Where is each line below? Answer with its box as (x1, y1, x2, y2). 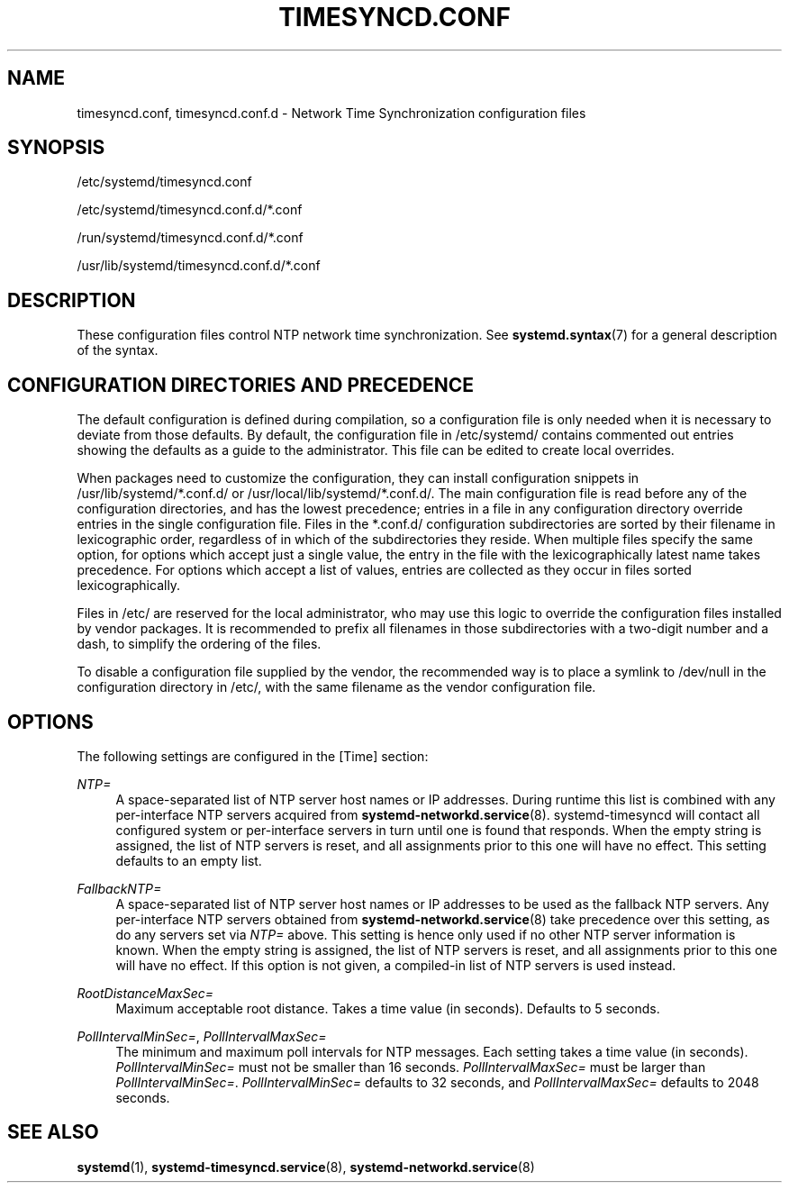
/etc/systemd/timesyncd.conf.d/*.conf (77, 202, 303, 218)
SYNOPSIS (7, 136, 105, 159)
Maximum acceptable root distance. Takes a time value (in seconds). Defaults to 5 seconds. (115, 1000, 660, 1016)
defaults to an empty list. (115, 852, 262, 868)
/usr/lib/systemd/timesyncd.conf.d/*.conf (77, 258, 321, 274)
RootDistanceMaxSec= (77, 985, 214, 1001)
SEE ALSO (7, 1121, 99, 1144)
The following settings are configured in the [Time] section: (77, 748, 429, 764)
